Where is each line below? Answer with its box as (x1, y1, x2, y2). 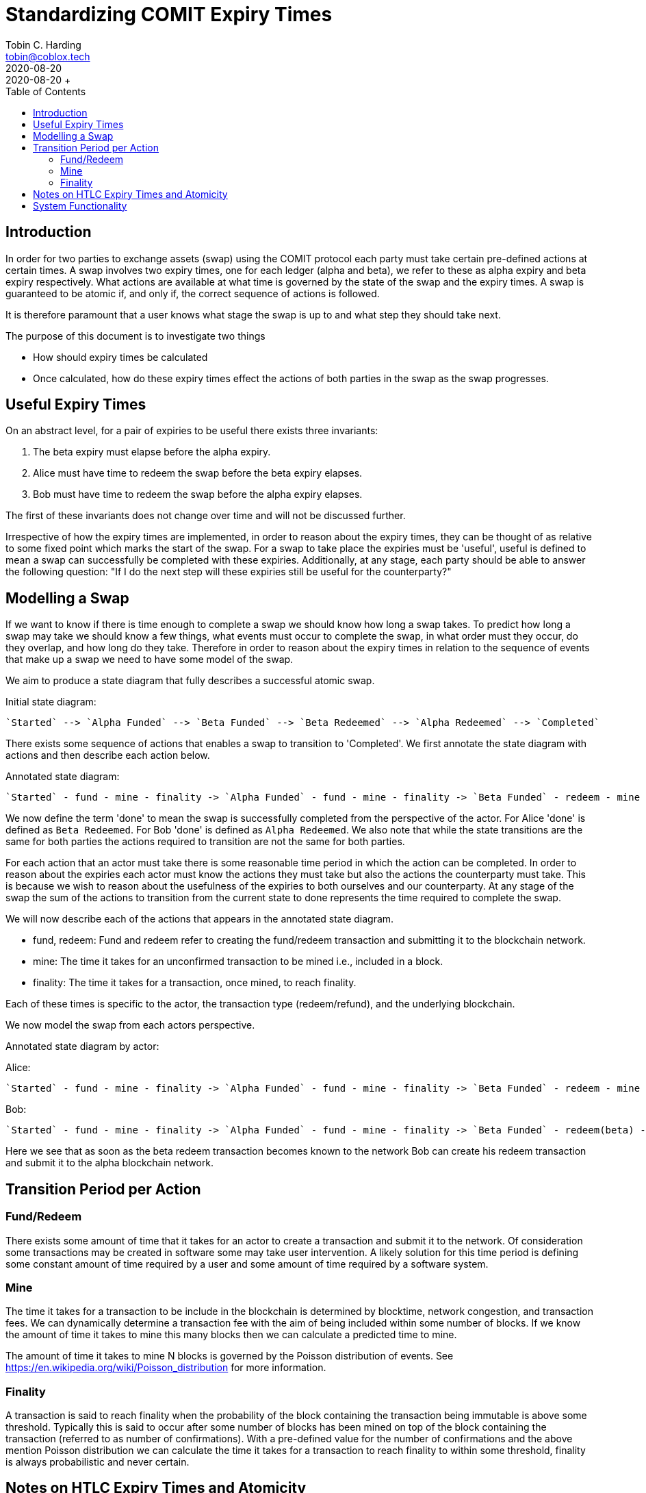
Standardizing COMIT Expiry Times (5, 3, 333, 26)
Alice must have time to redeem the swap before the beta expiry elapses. (33, 467, 363, 479)
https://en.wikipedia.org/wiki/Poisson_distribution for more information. (5, 1362, 326, 1374)
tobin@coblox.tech (5, 50, 90, 62)
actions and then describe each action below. (5, 749, 210, 762)
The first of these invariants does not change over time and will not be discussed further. (5, 510, 406, 522)
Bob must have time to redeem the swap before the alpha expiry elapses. (33, 488, 363, 501)
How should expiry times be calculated (33, 351, 208, 363)
